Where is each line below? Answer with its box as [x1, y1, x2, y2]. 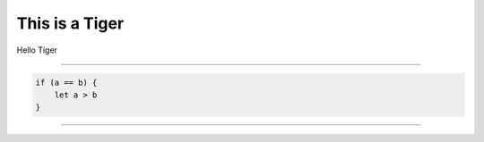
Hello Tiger [16, 45, 58, 55]
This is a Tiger [16, 13, 125, 33]
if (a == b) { [35, 77, 98, 88]
